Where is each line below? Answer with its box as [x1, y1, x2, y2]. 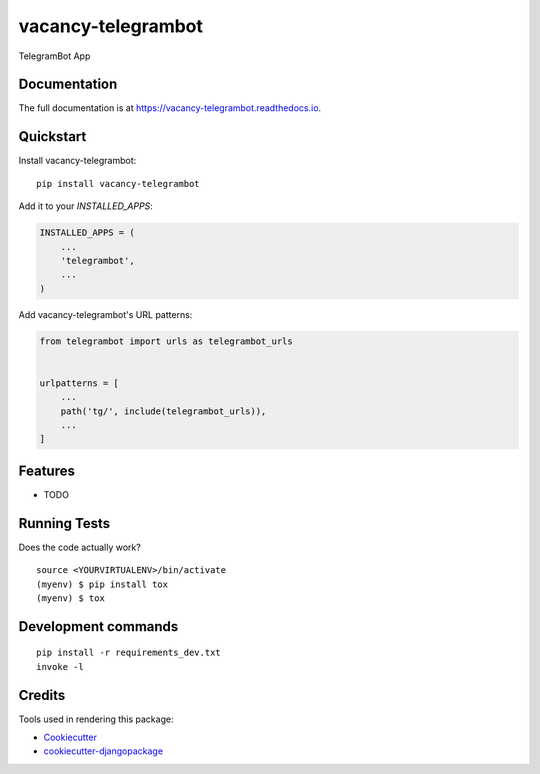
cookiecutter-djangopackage [43, 745, 164, 757]
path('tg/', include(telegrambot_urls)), [60, 405, 267, 417]
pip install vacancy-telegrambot [36, 178, 200, 189]
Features [18, 462, 75, 479]
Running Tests [18, 515, 110, 532]
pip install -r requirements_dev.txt [36, 647, 222, 659]
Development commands [18, 618, 179, 635]
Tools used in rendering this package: [18, 713, 174, 725]
